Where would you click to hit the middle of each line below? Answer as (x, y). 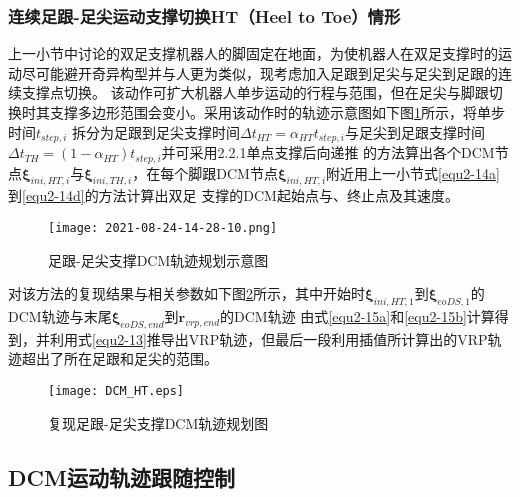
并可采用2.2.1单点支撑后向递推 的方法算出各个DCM (328, 152)
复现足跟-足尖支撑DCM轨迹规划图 (158, 422)
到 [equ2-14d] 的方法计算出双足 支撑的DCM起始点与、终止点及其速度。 (233, 195)
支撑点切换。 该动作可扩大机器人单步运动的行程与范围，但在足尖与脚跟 (255, 92)
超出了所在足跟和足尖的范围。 (119, 358)
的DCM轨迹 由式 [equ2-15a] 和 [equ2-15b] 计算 (357, 315)
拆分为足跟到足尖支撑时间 (155, 131)
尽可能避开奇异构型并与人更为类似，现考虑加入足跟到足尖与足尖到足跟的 (259, 72)
